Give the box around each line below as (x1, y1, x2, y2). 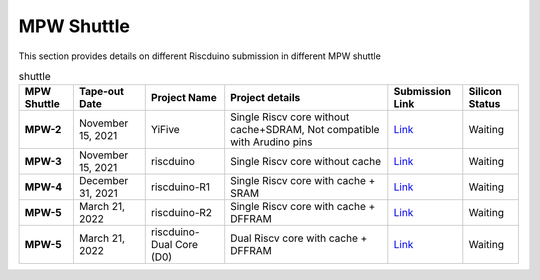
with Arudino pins (230, 135, 313, 149)
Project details (230, 91, 301, 105)
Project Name (150, 91, 217, 105)
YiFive (150, 123, 180, 137)
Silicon (468, 85, 502, 99)
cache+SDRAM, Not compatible (230, 123, 380, 137)
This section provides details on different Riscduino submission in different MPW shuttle (18, 50, 382, 62)
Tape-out (78, 85, 125, 99)
